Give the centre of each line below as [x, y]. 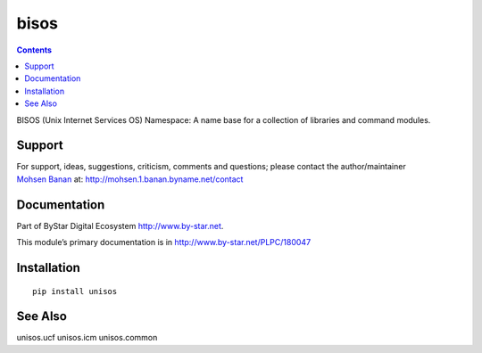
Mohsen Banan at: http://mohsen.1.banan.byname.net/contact [130, 179]
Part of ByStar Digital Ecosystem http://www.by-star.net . [120, 226]
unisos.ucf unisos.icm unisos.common [87, 338]
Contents [34, 50]
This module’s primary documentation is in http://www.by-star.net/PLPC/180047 [164, 242]
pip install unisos [75, 291]
